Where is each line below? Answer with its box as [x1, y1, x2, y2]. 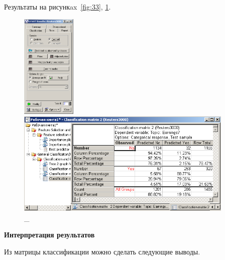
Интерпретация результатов [4, 229, 95, 240]
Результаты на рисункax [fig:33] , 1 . [4, 2, 111, 12]
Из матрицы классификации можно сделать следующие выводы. [4, 246, 200, 256]
